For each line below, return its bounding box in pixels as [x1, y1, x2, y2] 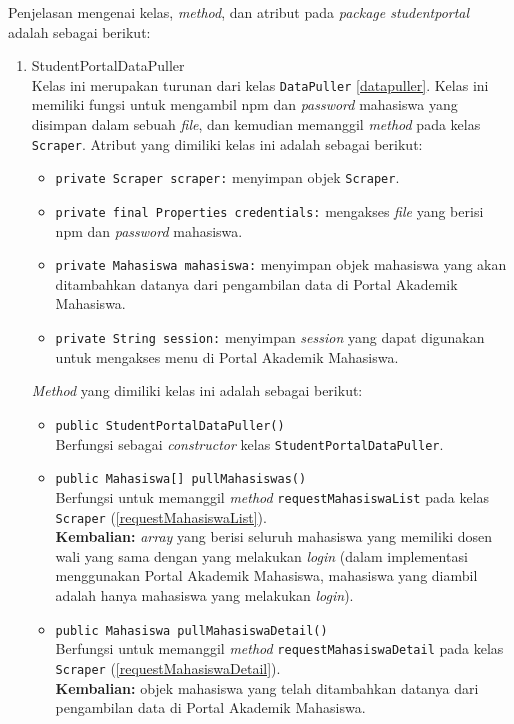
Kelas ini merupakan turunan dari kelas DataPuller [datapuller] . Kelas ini [31, 74, 489, 95]
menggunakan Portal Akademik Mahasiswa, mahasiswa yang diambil [55, 565, 478, 586]
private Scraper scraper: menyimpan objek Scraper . [55, 167, 400, 188]
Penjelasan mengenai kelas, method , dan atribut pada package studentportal [8, 2, 470, 22]
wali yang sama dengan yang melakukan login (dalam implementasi [55, 545, 468, 566]
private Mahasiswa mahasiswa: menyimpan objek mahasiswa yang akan [55, 254, 507, 275]
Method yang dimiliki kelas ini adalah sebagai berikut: [31, 380, 363, 401]
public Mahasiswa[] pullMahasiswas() [55, 472, 307, 487]
